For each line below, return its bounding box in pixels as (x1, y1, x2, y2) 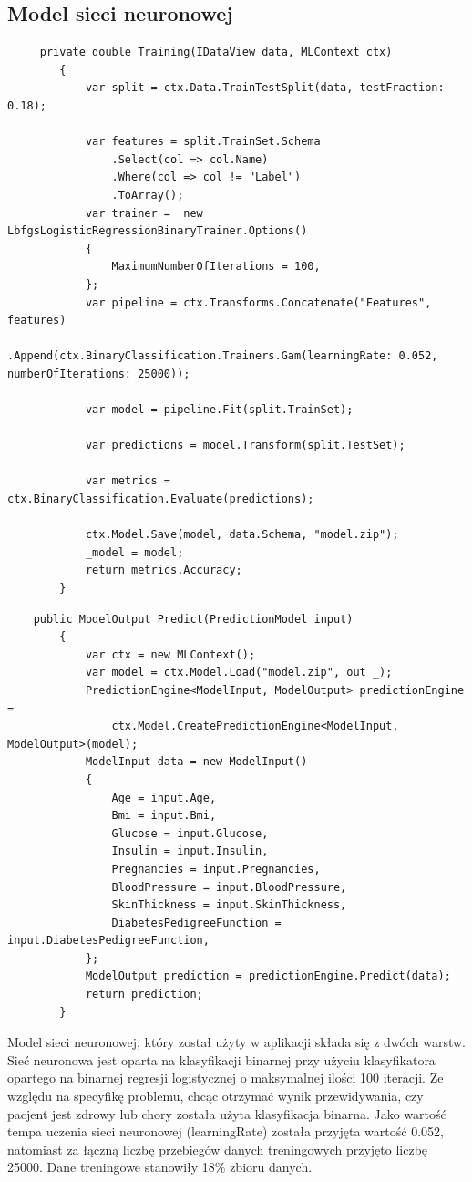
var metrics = (85, 474, 170, 488)
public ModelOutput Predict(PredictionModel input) (33, 612, 354, 626)
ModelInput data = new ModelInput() (85, 755, 308, 769)
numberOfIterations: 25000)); (7, 367, 190, 380)
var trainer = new (85, 206, 203, 220)
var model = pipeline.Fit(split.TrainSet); (85, 403, 354, 417)
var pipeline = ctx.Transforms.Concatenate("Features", (85, 295, 432, 309)
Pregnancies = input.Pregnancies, (111, 862, 321, 876)
